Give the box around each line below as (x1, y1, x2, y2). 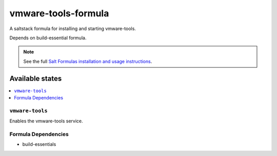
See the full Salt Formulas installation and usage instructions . (23, 58, 152, 64)
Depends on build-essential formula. (9, 35, 87, 41)
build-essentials (22, 141, 56, 147)
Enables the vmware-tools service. (9, 118, 83, 124)
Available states (9, 74, 62, 83)
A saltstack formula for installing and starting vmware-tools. (9, 25, 136, 32)
